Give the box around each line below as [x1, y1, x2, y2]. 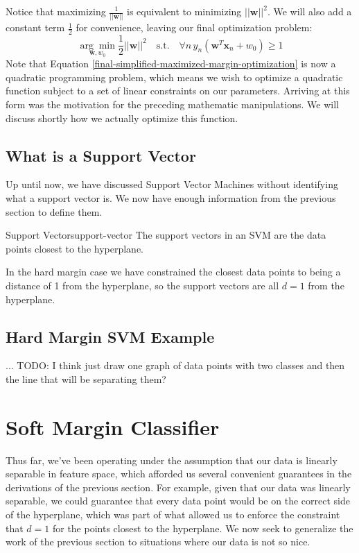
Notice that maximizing [6, 4, 106, 18]
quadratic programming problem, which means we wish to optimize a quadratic [6, 69, 343, 84]
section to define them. [6, 204, 103, 219]
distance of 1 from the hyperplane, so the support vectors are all [6, 278, 279, 292]
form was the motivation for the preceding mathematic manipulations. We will [6, 97, 339, 112]
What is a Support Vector [6, 144, 196, 166]
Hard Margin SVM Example [6, 325, 215, 347]
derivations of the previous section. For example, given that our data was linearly [6, 479, 351, 494]
